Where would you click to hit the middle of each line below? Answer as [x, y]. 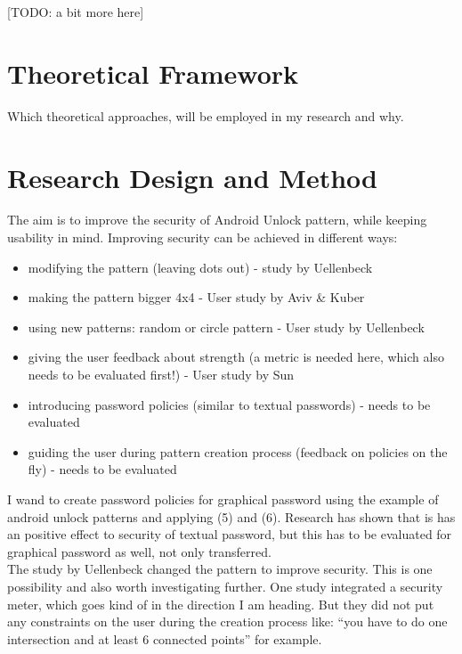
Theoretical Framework [153, 73]
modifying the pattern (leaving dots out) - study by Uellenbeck [200, 267]
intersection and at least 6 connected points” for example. [165, 638]
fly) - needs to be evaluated [102, 469]
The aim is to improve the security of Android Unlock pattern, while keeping [217, 220]
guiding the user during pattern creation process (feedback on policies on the [238, 451]
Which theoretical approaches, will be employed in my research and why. [206, 115]
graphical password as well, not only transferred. [139, 551]
